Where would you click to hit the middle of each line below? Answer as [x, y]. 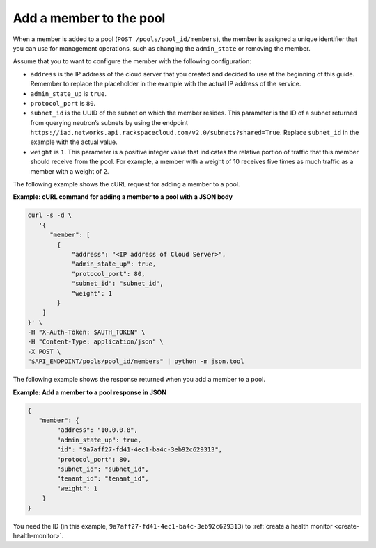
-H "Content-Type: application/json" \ [95, 342]
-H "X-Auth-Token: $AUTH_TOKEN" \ [86, 332]
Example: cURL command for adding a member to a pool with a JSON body [123, 197]
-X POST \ [44, 352]
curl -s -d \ [50, 215]
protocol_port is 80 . [63, 103]
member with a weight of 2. [70, 171]
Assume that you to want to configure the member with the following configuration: [132, 61]
